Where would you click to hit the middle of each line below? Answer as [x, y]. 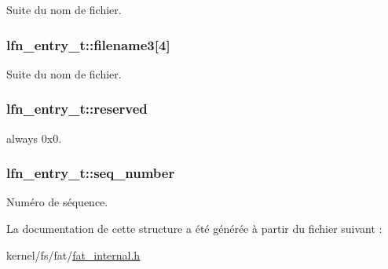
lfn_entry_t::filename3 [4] [88, 44]
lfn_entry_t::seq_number [91, 173]
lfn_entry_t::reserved [77, 109]
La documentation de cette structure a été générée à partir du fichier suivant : [194, 229]
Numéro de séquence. [57, 202]
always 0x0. [34, 138]
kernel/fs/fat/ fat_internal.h [73, 254]
